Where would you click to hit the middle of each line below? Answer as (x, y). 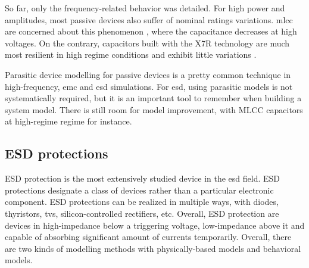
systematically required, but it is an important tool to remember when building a (153, 98)
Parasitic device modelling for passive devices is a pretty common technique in (148, 74)
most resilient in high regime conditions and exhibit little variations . (131, 54)
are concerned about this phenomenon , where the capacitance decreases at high (151, 31)
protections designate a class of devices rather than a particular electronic (139, 190)
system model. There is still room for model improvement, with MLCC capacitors (154, 109)
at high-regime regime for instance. (68, 121)
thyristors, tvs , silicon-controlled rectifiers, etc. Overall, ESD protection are (142, 213)
